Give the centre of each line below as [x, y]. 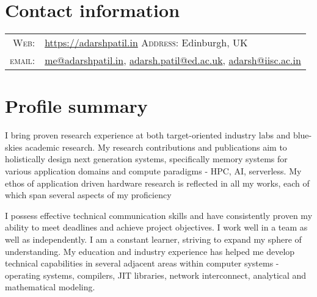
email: [23, 60]
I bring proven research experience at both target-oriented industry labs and [148, 135]
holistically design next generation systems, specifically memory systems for [146, 159]
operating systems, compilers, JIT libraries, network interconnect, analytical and [156, 275]
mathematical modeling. [50, 287]
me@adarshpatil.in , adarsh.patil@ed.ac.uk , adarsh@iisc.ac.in [173, 60]
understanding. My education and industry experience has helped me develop [150, 251]
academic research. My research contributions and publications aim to [156, 147]
